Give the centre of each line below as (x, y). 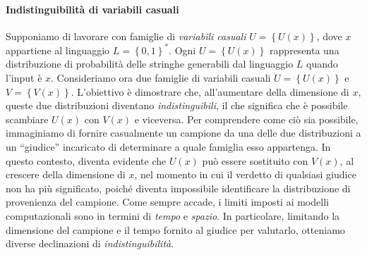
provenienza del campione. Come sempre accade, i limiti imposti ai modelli (167, 202)
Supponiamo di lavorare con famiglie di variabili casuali (126, 36)
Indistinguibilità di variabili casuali (92, 9)
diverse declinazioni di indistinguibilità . (90, 243)
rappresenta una (305, 50)
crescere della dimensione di (66, 174)
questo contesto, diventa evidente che (86, 160)
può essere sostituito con (255, 160)
